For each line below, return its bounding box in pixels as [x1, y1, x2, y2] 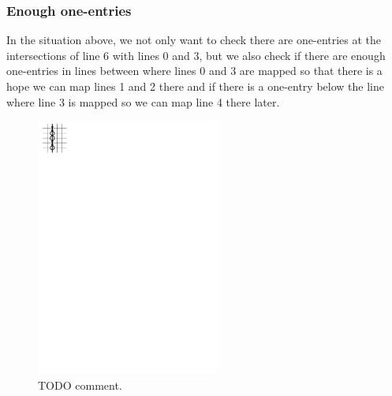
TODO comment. [38, 376, 122, 393]
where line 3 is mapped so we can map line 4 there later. [6, 93, 280, 110]
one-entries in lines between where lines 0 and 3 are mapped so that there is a [6, 62, 383, 79]
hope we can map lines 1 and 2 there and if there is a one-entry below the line [6, 78, 384, 94]
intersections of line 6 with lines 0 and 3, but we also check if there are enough [6, 47, 386, 63]
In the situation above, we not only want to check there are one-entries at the [6, 32, 382, 48]
